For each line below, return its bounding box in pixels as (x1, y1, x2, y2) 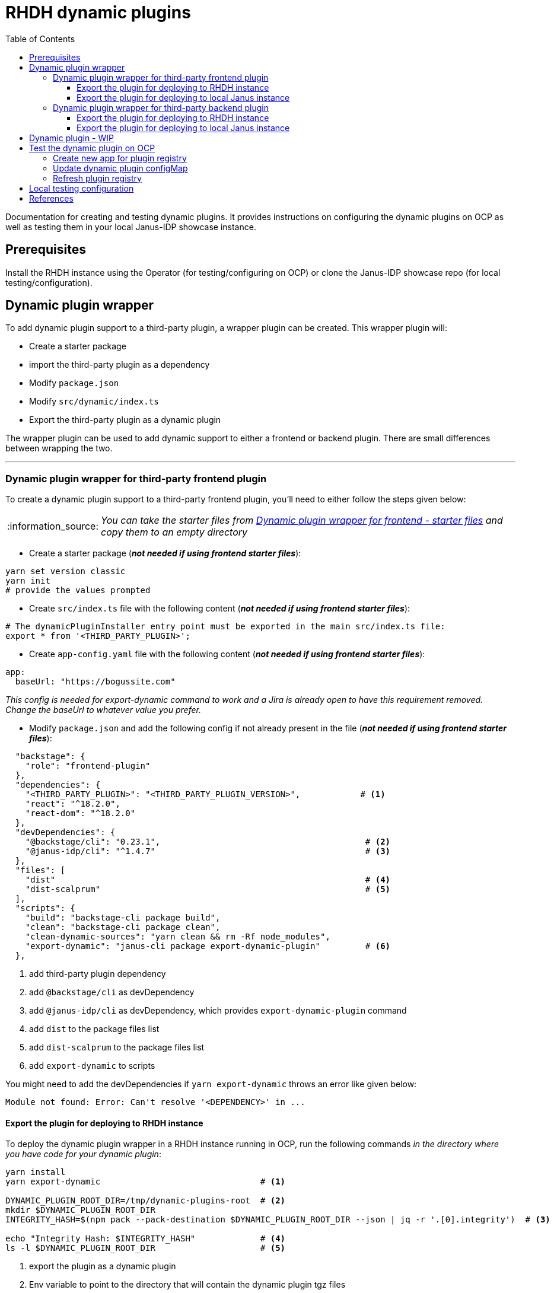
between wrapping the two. (5, 443, 113, 454)
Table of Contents (5, 33, 75, 44)
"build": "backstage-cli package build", (25, 913, 221, 923)
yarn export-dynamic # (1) (5, 1177, 286, 1187)
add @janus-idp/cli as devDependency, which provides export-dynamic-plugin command (29, 1005, 407, 1016)
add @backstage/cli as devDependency (29, 987, 195, 998)
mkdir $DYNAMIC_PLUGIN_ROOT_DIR (5, 1205, 155, 1215)
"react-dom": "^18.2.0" (25, 808, 136, 819)
